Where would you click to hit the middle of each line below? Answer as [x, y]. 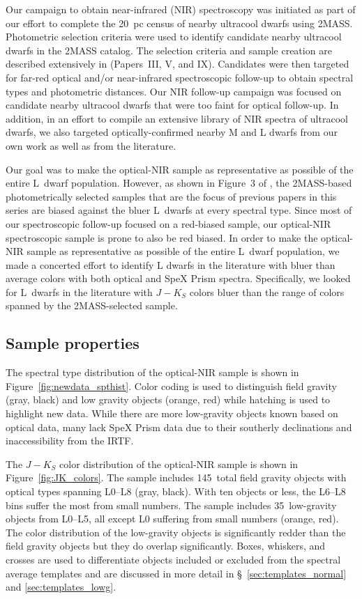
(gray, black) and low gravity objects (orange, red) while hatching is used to [168, 399]
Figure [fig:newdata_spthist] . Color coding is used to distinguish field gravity [171, 386]
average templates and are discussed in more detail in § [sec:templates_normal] [176, 573]
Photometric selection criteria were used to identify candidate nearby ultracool [174, 37]
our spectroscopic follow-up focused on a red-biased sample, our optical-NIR [168, 223]
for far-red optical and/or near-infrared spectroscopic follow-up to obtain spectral [180, 77]
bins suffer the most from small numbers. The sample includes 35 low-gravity [171, 505]
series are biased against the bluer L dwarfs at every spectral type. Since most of [179, 210]
